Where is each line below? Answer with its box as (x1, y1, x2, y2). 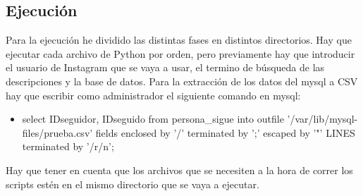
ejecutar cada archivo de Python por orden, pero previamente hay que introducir (6, 46, 355, 61)
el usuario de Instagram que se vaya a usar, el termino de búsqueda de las (6, 60, 325, 75)
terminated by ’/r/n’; (22, 139, 114, 154)
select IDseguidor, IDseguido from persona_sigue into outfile (22, 111, 284, 126)
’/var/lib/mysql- (287, 111, 358, 126)
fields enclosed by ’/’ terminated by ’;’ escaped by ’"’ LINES (95, 125, 355, 140)
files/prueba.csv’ (22, 125, 93, 140)
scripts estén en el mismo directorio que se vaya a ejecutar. (6, 176, 259, 191)
